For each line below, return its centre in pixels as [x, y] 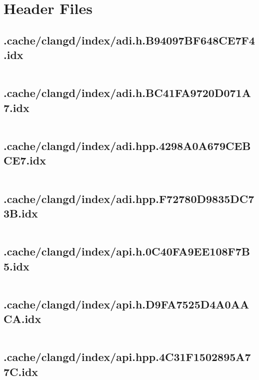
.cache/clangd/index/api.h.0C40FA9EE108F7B [127, 251]
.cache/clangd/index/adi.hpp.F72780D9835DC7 [129, 198]
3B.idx [21, 213]
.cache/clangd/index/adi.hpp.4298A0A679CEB [127, 145]
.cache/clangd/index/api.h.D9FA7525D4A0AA [126, 304]
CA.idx [22, 319]
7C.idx [21, 371]
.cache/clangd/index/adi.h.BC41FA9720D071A [127, 93]
